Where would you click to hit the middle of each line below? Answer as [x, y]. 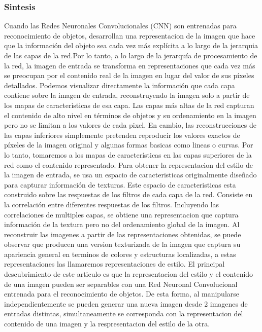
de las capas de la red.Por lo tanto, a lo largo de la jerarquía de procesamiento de [131, 55]
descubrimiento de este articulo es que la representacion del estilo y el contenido [129, 274]
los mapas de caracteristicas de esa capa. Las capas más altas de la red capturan [129, 105]
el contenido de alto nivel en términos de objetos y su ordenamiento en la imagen [130, 115]
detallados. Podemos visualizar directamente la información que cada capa [120, 85]
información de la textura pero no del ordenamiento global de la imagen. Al [122, 224]
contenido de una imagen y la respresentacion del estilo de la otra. [107, 324]
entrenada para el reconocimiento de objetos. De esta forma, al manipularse [122, 294]
